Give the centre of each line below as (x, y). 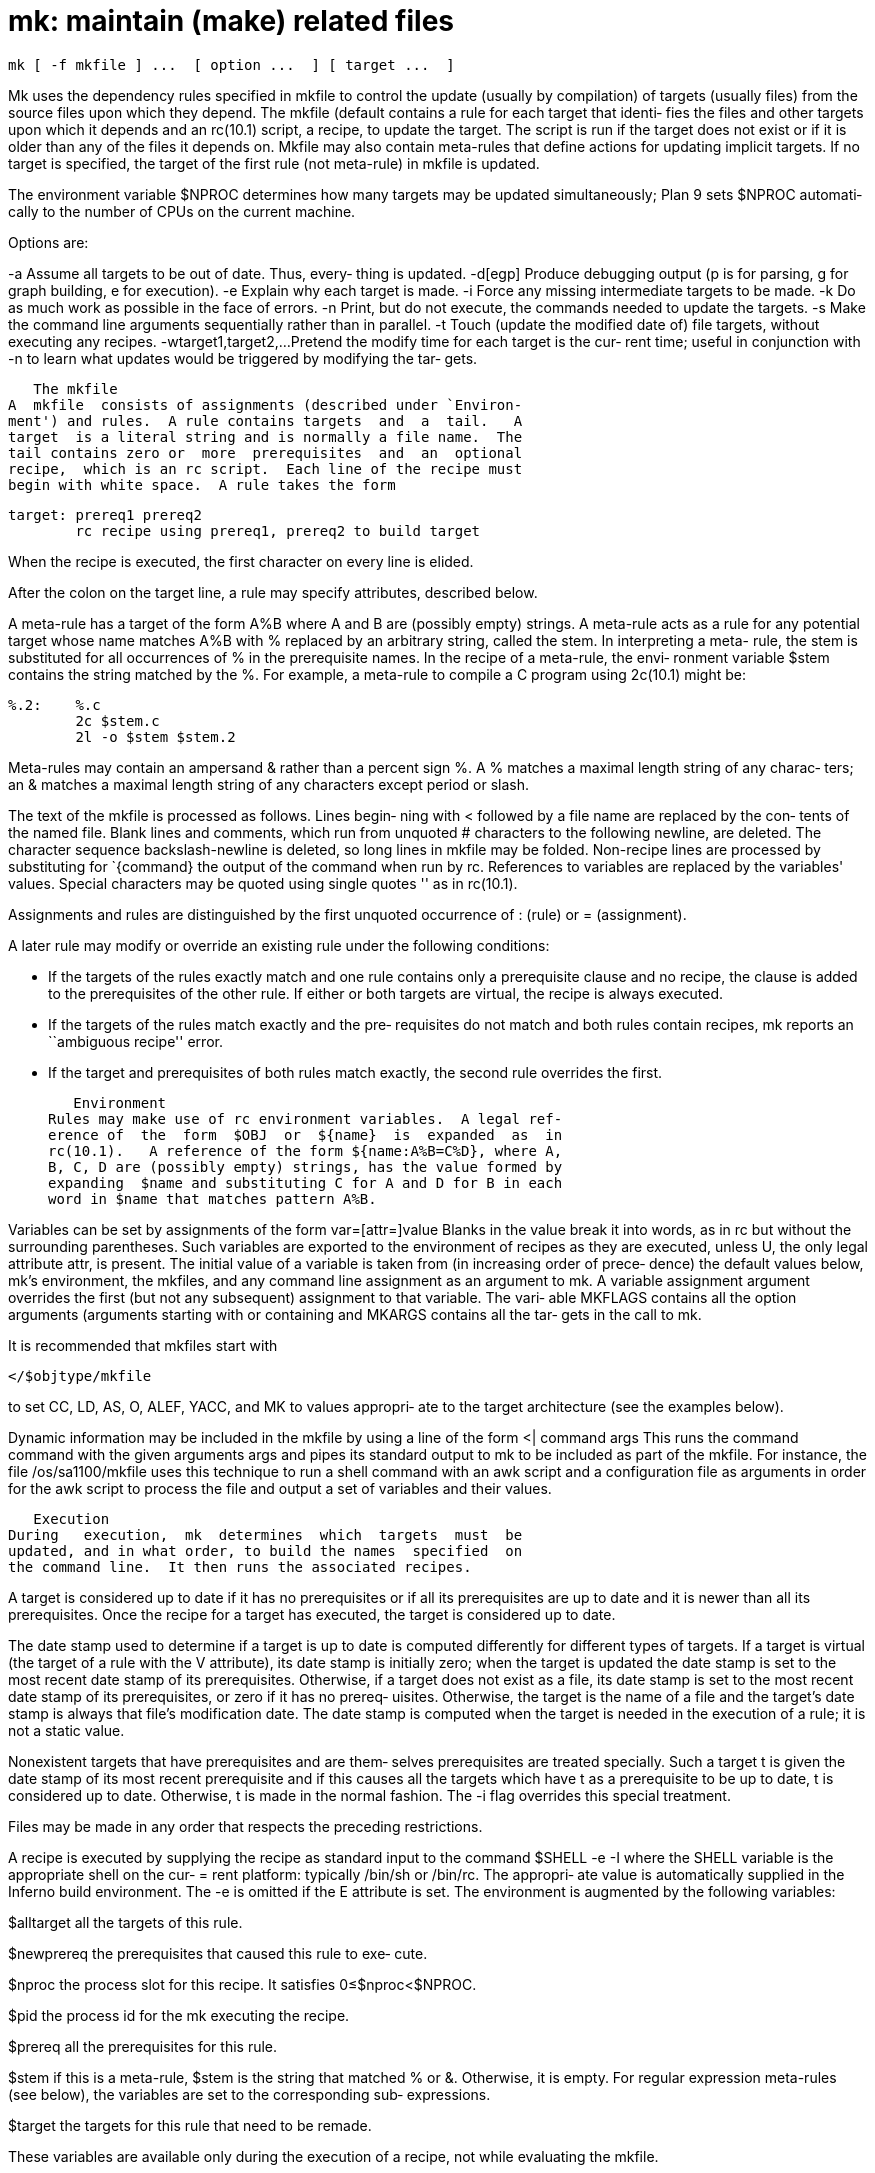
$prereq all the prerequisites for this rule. (143, 2046)
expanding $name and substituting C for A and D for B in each (305, 1182)
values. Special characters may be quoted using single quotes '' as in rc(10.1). (263, 883)
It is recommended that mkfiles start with (143, 1345)
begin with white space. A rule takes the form (202, 484)
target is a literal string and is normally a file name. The (265, 436)
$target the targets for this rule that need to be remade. (190, 2125)
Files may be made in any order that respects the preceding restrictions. (245, 1826)
